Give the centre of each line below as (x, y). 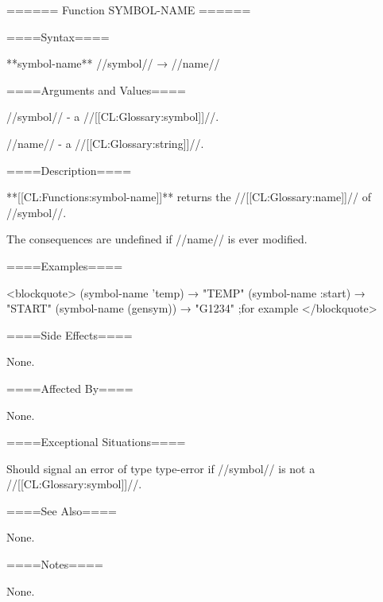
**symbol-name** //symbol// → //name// (113, 63)
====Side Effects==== (70, 334)
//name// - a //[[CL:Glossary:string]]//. (105, 143)
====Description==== (69, 170)
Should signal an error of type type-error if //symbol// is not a (161, 468)
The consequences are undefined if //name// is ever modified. (157, 239)
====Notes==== (55, 564)
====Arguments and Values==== (96, 89)
